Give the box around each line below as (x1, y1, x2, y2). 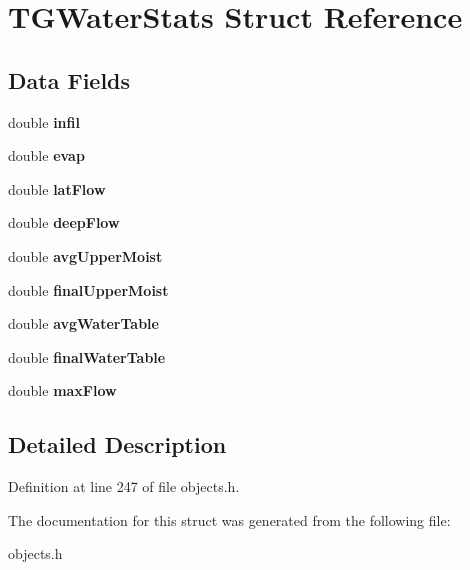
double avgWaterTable (8, 313, 159, 334)
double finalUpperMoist (8, 279, 169, 300)
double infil (8, 111, 80, 132)
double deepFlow (8, 212, 120, 233)
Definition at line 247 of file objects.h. (8, 476, 240, 497)
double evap (8, 145, 85, 166)
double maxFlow (8, 380, 117, 401)
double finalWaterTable (8, 346, 166, 367)
